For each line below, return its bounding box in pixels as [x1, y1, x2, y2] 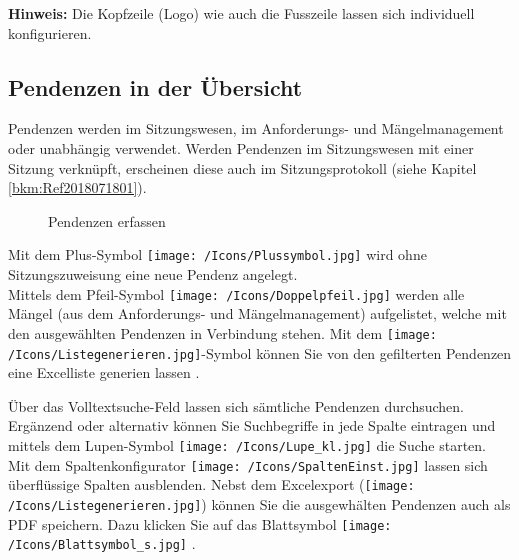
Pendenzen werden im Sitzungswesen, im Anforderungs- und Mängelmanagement [8, 118, 504, 139]
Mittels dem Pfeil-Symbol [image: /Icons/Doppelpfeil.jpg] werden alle [8, 283, 465, 304]
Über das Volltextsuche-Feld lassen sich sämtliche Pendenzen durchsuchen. [8, 395, 464, 416]
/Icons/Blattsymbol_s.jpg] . [8, 533, 196, 554]
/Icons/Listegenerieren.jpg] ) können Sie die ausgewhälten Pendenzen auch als [8, 493, 511, 514]
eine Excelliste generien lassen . [8, 362, 200, 383]
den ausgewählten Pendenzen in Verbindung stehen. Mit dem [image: [8, 322, 437, 343]
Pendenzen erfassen [48, 210, 166, 231]
